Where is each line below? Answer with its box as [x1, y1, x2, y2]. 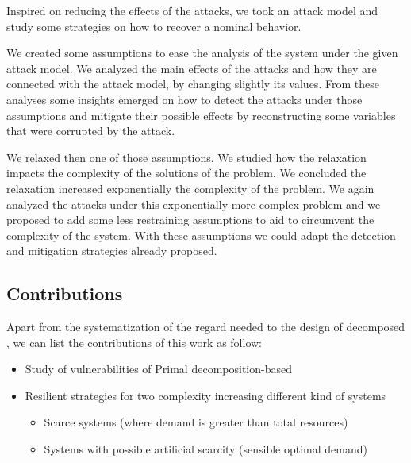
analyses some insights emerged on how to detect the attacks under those [6, 91, 363, 107]
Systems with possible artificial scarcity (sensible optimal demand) [44, 441, 367, 457]
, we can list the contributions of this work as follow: [6, 334, 262, 350]
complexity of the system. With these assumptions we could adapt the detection [6, 226, 396, 243]
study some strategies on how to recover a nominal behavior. [6, 17, 302, 34]
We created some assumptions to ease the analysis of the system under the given [6, 44, 398, 61]
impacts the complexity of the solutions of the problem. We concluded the [6, 164, 367, 181]
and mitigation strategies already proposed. [6, 242, 217, 259]
